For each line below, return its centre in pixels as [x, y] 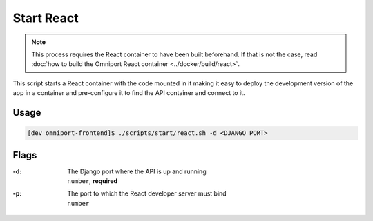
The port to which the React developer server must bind [147, 193]
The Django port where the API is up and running [137, 171]
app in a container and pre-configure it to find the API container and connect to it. [129, 93]
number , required [93, 181]
